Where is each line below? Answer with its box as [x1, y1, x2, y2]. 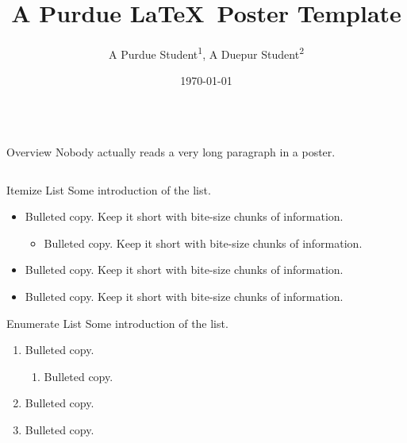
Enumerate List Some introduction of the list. [6, 314, 228, 331]
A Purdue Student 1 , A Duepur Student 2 [109, 44, 304, 62]
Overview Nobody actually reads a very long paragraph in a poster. [6, 143, 336, 160]
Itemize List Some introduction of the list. [6, 181, 211, 198]
